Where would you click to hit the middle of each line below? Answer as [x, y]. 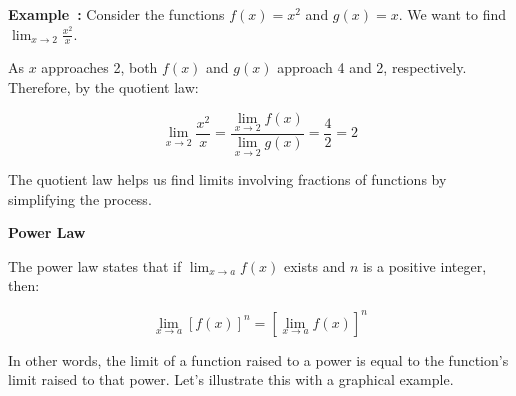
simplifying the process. [80, 198]
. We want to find [452, 14]
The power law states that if [95, 265]
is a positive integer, [424, 265]
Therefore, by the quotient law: [103, 87]
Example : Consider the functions [116, 14]
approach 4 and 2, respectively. [372, 67]
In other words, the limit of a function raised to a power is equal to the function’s [258, 359]
